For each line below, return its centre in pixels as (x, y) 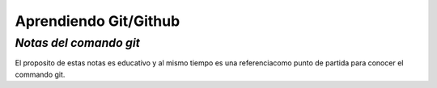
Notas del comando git (78, 43)
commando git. (40, 74)
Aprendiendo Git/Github (98, 21)
